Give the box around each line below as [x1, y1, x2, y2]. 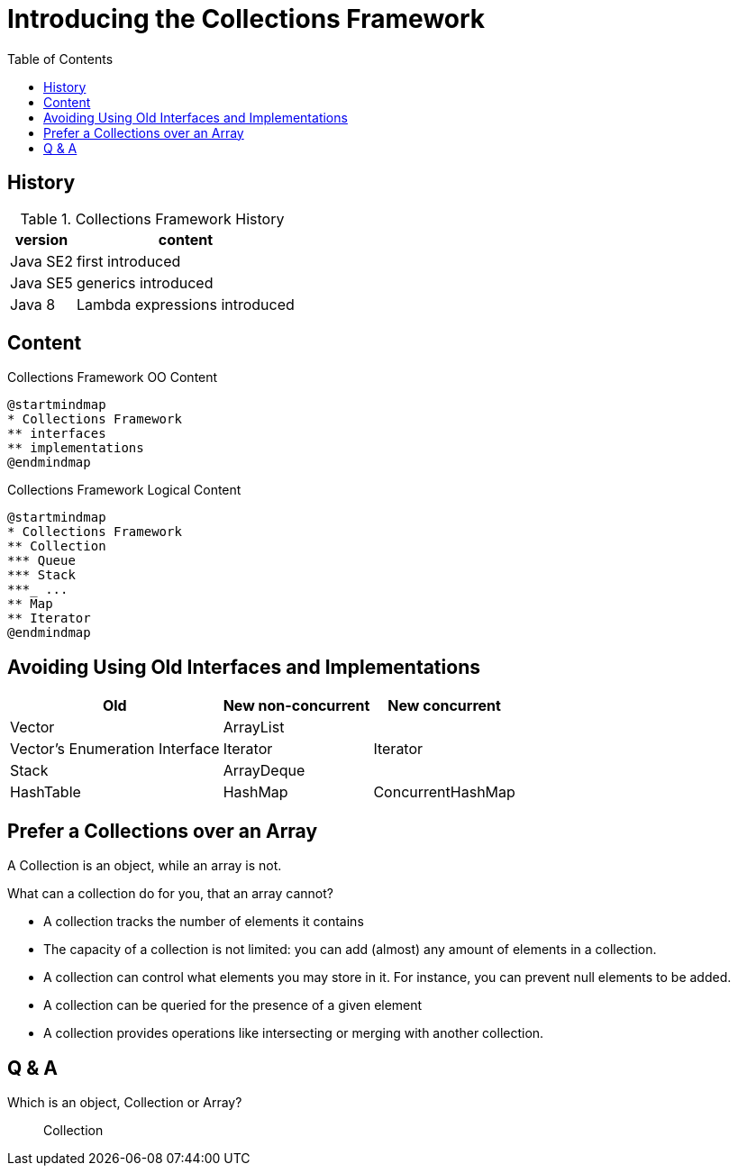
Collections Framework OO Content [7, 369, 218, 386]
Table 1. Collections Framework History [20, 209, 285, 228]
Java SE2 [10, 251, 73, 270]
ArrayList [223, 718, 285, 737]
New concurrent [387, 696, 501, 715]
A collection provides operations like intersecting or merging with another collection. [43, 1025, 544, 1041]
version [14, 230, 68, 249]
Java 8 [10, 295, 56, 314]
